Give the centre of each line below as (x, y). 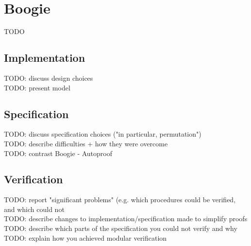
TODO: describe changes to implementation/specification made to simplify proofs (126, 219)
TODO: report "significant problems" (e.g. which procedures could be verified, (120, 200)
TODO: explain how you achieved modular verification (85, 237)
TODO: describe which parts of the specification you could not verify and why (121, 228)
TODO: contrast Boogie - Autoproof (58, 153)
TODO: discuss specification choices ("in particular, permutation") (103, 134)
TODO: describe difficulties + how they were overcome (86, 143)
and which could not (34, 209)
